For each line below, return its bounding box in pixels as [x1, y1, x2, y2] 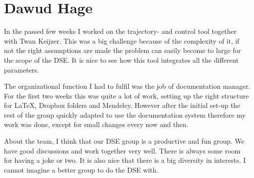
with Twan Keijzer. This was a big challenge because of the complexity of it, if [4, 35, 239, 46]
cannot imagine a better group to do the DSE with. [4, 164, 159, 175]
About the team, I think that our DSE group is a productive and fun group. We [4, 136, 245, 146]
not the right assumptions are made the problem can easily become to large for [4, 45, 241, 55]
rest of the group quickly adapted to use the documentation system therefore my [4, 109, 246, 120]
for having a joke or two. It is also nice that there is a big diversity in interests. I [4, 155, 246, 165]
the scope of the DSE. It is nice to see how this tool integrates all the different [4, 54, 239, 65]
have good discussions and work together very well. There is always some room [4, 145, 241, 155]
